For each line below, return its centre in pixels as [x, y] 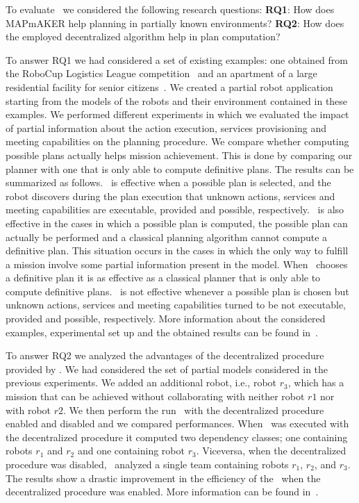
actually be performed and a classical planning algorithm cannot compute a [167, 237]
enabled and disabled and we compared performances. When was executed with [177, 423]
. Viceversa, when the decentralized [271, 451]
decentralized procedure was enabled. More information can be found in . [162, 492]
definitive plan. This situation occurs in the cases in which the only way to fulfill [177, 250]
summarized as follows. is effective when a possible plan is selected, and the [168, 182]
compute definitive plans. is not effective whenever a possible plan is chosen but [177, 291]
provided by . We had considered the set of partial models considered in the [167, 369]
